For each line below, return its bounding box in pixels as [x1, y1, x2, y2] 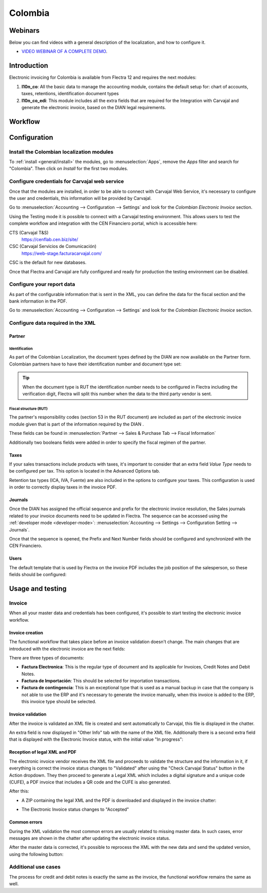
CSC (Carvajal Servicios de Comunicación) [9, 243, 96, 249]
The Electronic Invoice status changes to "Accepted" [21, 806, 130, 813]
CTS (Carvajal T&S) [9, 230, 49, 236]
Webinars [9, 26, 40, 35]
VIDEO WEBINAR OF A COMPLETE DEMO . [21, 49, 107, 55]
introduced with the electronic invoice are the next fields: [9, 646, 126, 652]
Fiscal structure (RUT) [9, 406, 48, 411]
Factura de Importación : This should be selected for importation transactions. [21, 678, 181, 684]
